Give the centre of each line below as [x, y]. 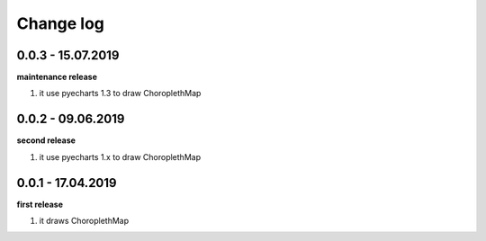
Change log [61, 23]
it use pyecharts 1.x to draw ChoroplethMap [120, 156]
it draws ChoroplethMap [84, 221]
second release [46, 140]
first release [40, 204]
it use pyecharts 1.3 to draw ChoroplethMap [120, 94]
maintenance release [57, 77]
